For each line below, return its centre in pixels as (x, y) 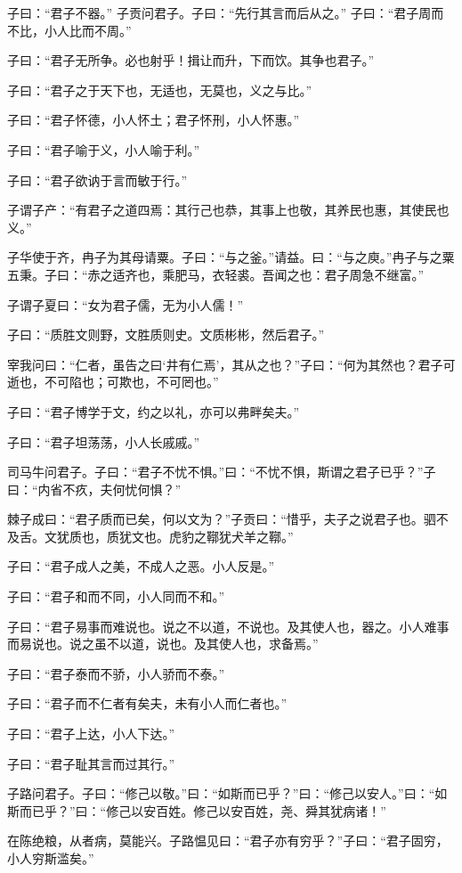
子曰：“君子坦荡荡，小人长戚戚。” (104, 441)
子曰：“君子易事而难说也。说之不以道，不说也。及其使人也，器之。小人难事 (228, 626)
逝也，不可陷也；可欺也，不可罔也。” (113, 382)
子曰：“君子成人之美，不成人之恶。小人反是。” (141, 566)
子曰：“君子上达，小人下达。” (91, 734)
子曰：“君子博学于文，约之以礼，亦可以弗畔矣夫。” (154, 411)
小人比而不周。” (88, 30)
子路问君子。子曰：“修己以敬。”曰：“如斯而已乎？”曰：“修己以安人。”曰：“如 (227, 793)
